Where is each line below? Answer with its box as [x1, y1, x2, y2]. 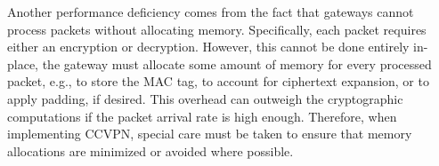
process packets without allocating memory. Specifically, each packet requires [7, 20, 427, 38]
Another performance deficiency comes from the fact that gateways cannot [7, 3, 414, 20]
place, [7, 54, 38, 73]
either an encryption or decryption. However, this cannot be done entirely [7, 37, 410, 56]
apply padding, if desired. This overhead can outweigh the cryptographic [7, 89, 403, 107]
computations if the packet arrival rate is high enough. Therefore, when [7, 107, 397, 125]
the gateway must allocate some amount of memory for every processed [42, 54, 432, 73]
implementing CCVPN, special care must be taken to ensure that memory [7, 124, 412, 143]
